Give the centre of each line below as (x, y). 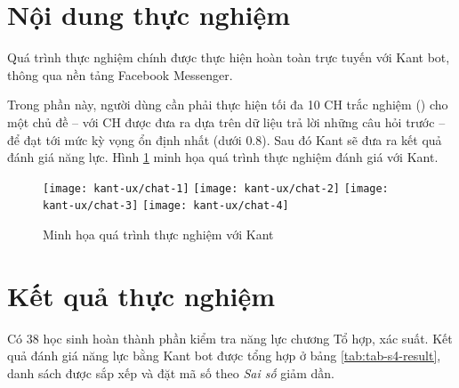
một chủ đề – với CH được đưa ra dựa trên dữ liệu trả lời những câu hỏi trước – (226, 121)
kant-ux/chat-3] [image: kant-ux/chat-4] (166, 206)
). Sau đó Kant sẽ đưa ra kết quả (352, 139)
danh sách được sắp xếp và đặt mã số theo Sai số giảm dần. (171, 372)
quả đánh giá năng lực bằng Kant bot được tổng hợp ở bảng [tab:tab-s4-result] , (224, 356)
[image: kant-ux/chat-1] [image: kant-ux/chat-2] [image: (216, 188)
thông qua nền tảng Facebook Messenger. (120, 74)
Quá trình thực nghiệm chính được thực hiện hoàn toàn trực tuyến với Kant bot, (229, 57)
